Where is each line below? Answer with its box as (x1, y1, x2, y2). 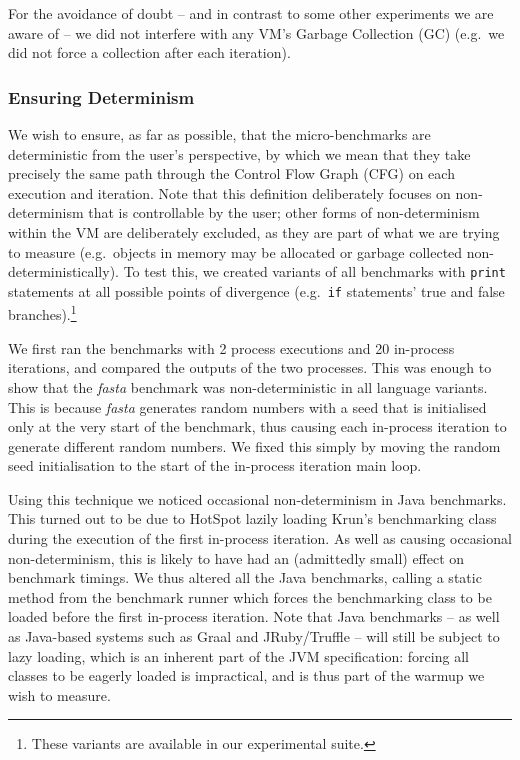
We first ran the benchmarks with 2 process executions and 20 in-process (8, 337, 455, 358)
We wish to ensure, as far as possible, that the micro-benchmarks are (8, 124, 431, 144)
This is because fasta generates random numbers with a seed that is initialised (8, 396, 487, 417)
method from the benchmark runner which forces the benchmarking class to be (8, 586, 492, 607)
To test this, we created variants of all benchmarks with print (123, 261, 506, 282)
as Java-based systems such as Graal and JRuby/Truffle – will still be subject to (8, 626, 500, 647)
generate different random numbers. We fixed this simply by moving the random (8, 435, 501, 456)
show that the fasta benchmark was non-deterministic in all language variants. (8, 376, 488, 397)
